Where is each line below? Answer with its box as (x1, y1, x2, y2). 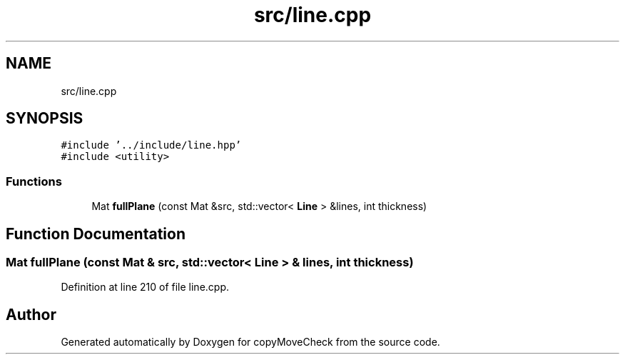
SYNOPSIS (6, 109, 83, 128)
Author (6, 305, 56, 324)
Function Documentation (6, 224, 186, 243)
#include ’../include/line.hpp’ (61, 139, 242, 151)
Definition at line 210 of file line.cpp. (61, 281, 229, 294)
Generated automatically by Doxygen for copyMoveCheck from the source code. (61, 336, 440, 349)
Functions (6, 174, 62, 189)
